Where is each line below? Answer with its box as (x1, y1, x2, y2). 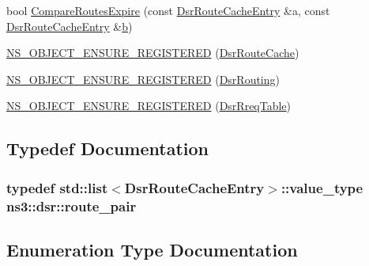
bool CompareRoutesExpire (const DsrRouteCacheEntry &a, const (6, 2, 330, 18)
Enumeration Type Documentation (6, 237, 298, 261)
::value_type (281, 177, 363, 197)
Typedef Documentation (6, 136, 209, 161)
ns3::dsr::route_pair (6, 196, 137, 215)
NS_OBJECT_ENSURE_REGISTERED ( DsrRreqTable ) (6, 97, 292, 114)
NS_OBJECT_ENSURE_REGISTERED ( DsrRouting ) (6, 70, 281, 87)
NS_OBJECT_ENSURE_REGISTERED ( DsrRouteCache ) (6, 44, 299, 61)
